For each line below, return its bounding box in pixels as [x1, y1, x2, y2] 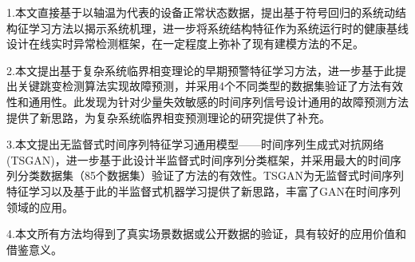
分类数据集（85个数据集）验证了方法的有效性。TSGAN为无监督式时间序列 [17, 167, 404, 184]
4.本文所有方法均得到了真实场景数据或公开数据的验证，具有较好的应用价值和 [6, 225, 406, 242]
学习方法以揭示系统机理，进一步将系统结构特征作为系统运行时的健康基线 [28, 19, 409, 36]
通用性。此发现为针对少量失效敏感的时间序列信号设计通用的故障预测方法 [28, 93, 409, 109]
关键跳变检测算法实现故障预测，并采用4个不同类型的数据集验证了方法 [17, 77, 381, 94]
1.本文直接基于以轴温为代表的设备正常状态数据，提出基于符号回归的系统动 [6, 4, 395, 20]
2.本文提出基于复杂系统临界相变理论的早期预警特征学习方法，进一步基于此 [6, 62, 395, 78]
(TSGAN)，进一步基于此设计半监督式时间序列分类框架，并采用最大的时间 [6, 151, 390, 168]
